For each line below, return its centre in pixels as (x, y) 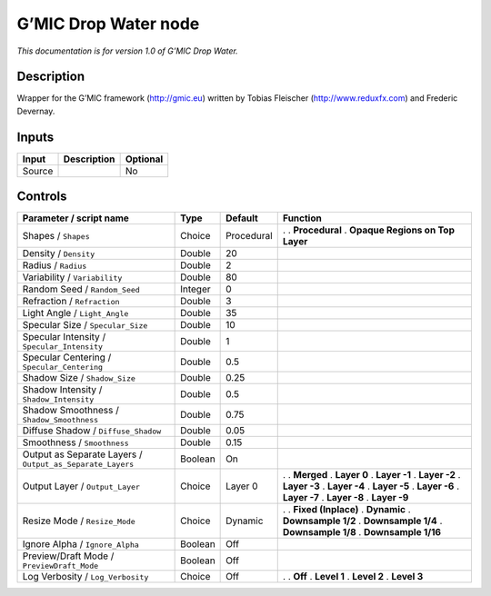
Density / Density (59, 253)
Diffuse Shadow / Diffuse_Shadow (92, 431)
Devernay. (36, 111)
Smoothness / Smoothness (75, 442)
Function (302, 218)
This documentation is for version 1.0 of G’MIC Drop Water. (127, 51)
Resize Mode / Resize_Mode (79, 521)
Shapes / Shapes (56, 236)
